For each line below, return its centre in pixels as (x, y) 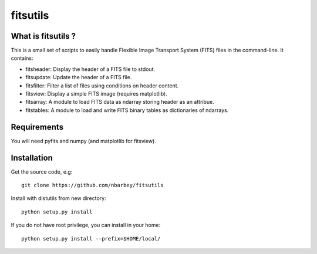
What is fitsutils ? (43, 36)
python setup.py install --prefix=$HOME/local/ (91, 238)
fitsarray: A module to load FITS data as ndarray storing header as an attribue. (120, 102)
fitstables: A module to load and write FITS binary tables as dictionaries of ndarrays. (127, 110)
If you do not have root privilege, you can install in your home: (86, 225)
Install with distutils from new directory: (58, 198)
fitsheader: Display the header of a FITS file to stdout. (90, 69)
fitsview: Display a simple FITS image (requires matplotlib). (96, 94)
